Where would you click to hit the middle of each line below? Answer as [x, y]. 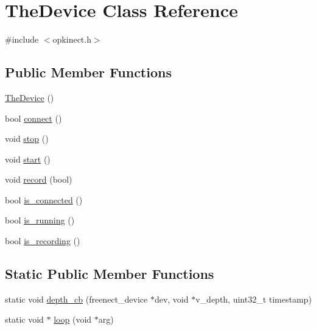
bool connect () [33, 118]
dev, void [171, 299]
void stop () [27, 139]
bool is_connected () [44, 199]
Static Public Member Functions [110, 274]
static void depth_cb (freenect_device [76, 299]
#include [22, 39]
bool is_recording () [43, 241]
